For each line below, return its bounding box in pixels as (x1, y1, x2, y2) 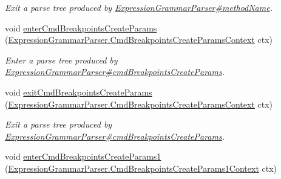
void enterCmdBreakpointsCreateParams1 (5, 150, 161, 163)
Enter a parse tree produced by (5, 53, 118, 66)
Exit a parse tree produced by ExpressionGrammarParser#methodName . (5, 1, 273, 13)
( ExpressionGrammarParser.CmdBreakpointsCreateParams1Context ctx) (5, 161, 277, 174)
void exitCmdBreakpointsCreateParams (5, 85, 152, 98)
